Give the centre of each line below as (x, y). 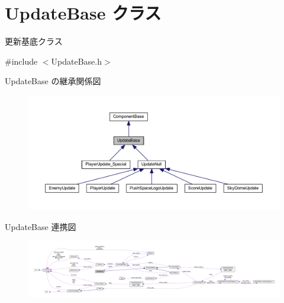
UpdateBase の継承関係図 (53, 81)
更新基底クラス (34, 41)
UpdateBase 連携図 (41, 226)
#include (21, 61)
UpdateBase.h (77, 61)
